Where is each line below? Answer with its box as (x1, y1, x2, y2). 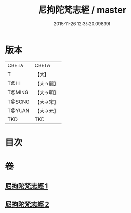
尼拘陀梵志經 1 (5, 182, 48, 191)
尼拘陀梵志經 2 (5, 200, 50, 208)
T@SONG (7, 98, 30, 105)
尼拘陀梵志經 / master (38, 4, 126, 16)
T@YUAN (7, 107, 30, 114)
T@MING (7, 89, 29, 96)
